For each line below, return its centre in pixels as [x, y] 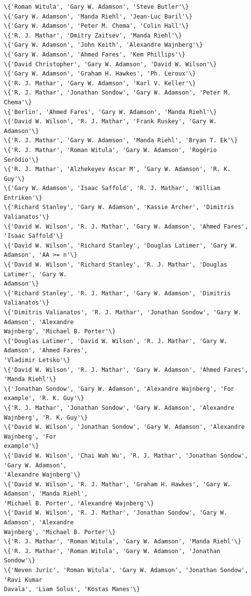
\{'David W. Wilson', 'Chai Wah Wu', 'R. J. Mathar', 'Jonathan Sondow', [126, 455]
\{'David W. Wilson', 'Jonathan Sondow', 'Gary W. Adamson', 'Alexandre [124, 427]
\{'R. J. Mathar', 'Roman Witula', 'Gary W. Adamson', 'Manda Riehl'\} [123, 542]
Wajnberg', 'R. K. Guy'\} [46, 417]
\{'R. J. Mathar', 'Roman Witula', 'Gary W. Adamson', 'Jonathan [112, 551]
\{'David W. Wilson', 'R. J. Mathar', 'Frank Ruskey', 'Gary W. [110, 122]
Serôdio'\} [21, 160]
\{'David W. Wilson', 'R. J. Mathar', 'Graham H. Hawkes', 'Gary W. [117, 484]
